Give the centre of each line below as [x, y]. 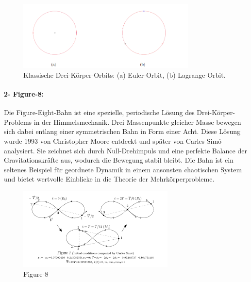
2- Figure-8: [24, 94]
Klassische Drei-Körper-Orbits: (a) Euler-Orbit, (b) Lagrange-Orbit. [125, 75]
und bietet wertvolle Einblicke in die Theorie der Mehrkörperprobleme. [109, 179]
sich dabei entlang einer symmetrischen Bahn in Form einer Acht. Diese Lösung [122, 131]
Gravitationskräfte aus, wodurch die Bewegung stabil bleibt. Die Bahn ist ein [119, 160]
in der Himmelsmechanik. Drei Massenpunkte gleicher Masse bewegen [137, 122]
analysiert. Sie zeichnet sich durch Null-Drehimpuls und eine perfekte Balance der [125, 150]
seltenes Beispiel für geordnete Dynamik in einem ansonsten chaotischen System [123, 169]
